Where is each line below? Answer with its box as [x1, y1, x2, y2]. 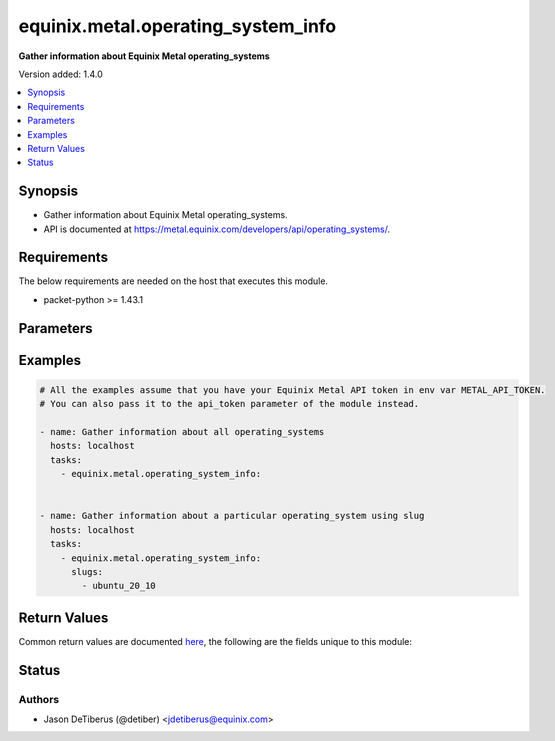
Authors [18, 692, 60, 706]
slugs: [71, 566, 104, 577]
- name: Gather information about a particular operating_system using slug [39, 510, 425, 522]
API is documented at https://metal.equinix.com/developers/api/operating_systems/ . [43, 223, 391, 235]
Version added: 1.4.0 [18, 68, 104, 80]
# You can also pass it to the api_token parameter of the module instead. [39, 398, 420, 410]
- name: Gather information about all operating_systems [39, 426, 325, 438]
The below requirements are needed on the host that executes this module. [18, 275, 329, 287]
